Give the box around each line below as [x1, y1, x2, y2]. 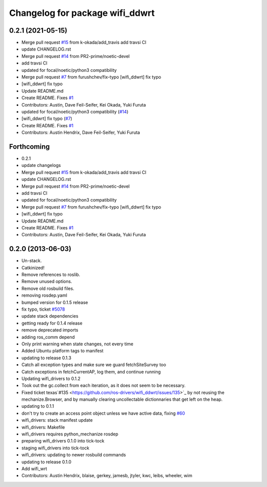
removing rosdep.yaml [21, 292, 68, 298]
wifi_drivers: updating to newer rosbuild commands [21, 452, 126, 458]
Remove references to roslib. [21, 271, 81, 277]
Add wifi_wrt [21, 466, 47, 472]
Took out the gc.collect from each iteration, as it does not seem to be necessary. [21, 382, 186, 388]
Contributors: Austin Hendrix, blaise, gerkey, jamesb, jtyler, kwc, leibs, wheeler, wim [21, 473, 192, 479]
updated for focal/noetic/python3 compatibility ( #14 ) [21, 108, 129, 114]
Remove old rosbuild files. [21, 285, 74, 291]
